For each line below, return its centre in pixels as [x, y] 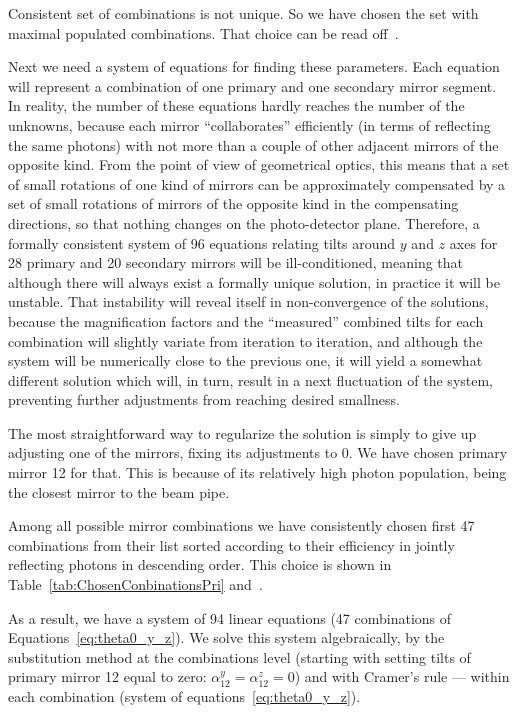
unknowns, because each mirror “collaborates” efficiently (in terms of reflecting [249, 124]
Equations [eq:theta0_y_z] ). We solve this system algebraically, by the [226, 637]
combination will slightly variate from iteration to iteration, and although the [245, 340]
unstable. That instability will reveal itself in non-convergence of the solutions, [248, 301]
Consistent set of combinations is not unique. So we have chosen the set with [243, 13]
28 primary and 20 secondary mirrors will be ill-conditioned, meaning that [236, 262]
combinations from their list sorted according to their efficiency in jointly [231, 544]
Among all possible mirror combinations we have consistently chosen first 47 [241, 525]
